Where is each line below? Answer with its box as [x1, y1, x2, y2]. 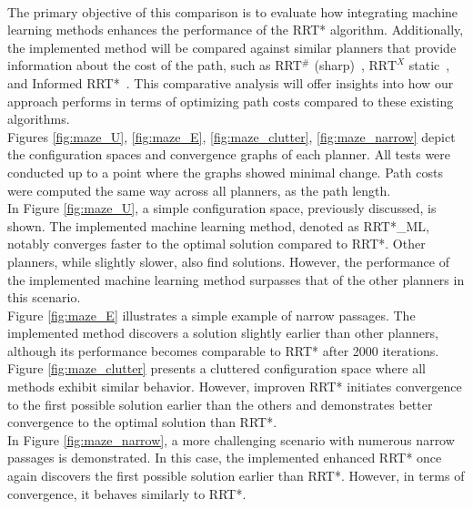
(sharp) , [314, 56, 365, 75]
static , [408, 56, 450, 75]
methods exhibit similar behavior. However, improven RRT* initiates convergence [7, 377, 462, 396]
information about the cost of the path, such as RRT [7, 56, 302, 75]
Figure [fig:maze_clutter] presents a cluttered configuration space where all [7, 359, 426, 378]
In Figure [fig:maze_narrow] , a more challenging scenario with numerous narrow [7, 430, 455, 449]
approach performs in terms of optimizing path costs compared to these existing [7, 91, 454, 110]
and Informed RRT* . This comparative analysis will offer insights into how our [7, 73, 454, 92]
